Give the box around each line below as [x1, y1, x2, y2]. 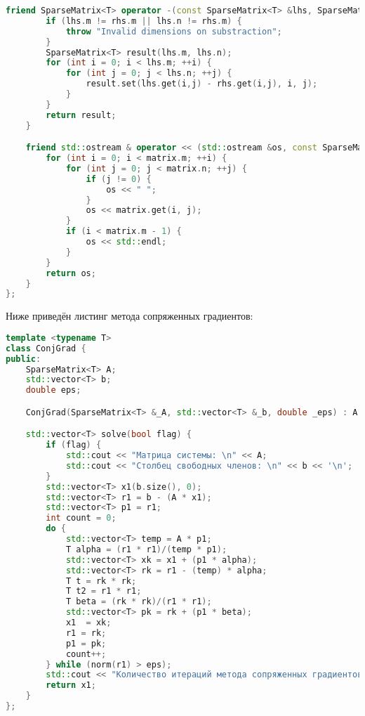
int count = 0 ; [46, 513, 117, 523]
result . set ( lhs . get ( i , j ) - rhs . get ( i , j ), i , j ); [86, 79, 318, 89]
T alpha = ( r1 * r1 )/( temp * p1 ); [65, 544, 227, 554]
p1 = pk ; [65, 638, 107, 649]
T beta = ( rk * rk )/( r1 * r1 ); [65, 597, 212, 607]
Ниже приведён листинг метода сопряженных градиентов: [6, 308, 253, 323]
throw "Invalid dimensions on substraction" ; [65, 26, 282, 37]
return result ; [46, 110, 117, 120]
